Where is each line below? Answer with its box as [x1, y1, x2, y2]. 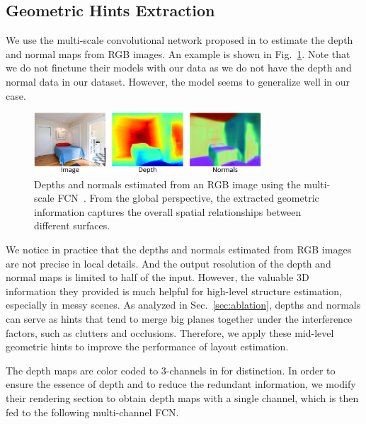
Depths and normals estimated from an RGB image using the [34, 176, 301, 191]
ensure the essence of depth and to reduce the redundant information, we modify [6, 377, 356, 391]
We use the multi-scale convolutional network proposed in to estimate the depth [6, 33, 353, 47]
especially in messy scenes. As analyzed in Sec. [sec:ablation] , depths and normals [6, 297, 361, 312]
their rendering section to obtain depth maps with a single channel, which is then [6, 390, 359, 405]
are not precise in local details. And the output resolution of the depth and [6, 256, 331, 270]
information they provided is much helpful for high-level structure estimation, [6, 283, 342, 298]
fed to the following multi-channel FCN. [6, 404, 179, 419]
